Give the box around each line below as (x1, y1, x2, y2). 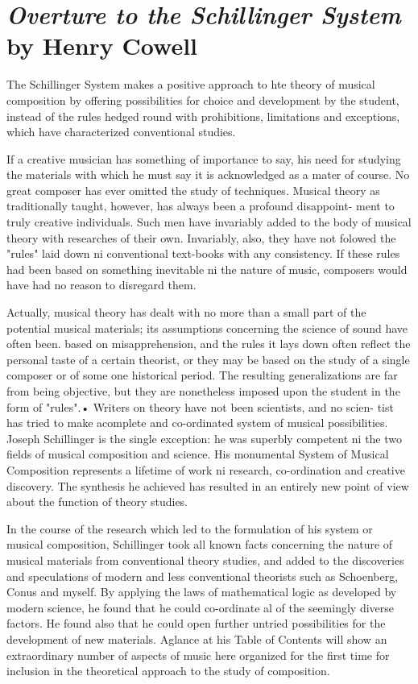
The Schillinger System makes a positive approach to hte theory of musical (6, 76, 375, 93)
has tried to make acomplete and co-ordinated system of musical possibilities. (6, 414, 388, 431)
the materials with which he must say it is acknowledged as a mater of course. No (6, 166, 410, 183)
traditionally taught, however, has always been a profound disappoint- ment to (6, 197, 395, 214)
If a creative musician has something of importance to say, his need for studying (6, 150, 401, 167)
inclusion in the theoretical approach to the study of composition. (6, 662, 330, 679)
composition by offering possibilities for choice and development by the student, (6, 91, 399, 108)
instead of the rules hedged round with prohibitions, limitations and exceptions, (6, 107, 400, 124)
